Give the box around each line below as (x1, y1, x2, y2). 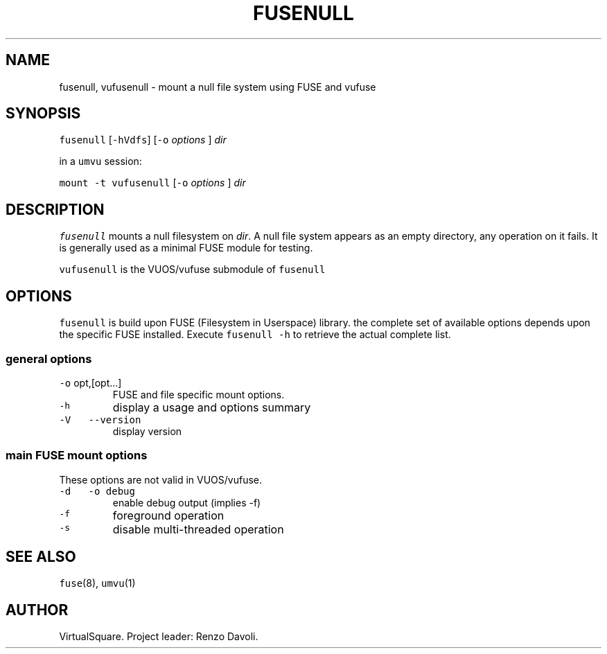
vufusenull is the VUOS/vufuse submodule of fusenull (59, 263, 326, 276)
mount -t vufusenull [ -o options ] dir (59, 177, 246, 189)
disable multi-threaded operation (112, 522, 284, 536)
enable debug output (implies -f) (112, 496, 261, 509)
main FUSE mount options (6, 448, 148, 463)
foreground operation (112, 508, 225, 522)
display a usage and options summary (112, 400, 311, 414)
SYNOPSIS (6, 105, 81, 123)
